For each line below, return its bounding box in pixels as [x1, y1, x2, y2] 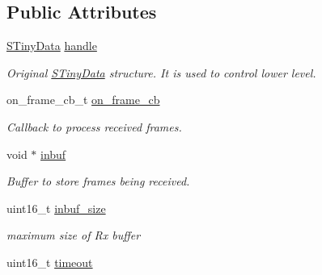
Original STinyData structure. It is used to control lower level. [6, 64, 316, 81]
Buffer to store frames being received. [6, 173, 190, 190]
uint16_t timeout [6, 253, 93, 270]
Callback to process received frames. [6, 118, 182, 135]
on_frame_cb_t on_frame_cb [6, 91, 160, 108]
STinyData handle [6, 37, 97, 54]
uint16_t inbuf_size [6, 199, 106, 216]
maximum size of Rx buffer [6, 227, 141, 244]
